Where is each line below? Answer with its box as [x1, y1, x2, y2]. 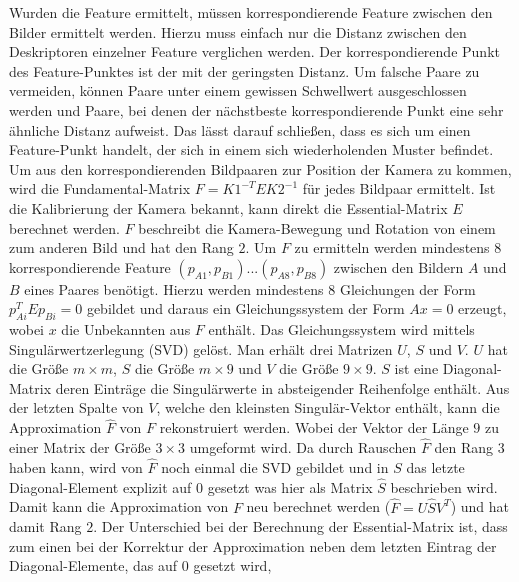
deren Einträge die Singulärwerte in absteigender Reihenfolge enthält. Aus [55, 377, 510, 398]
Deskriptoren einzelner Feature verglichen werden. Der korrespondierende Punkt [9, 41, 500, 62]
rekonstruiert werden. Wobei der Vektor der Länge [159, 417, 469, 438]
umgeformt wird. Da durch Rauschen [189, 437, 417, 458]
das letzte [406, 456, 465, 477]
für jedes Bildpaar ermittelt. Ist [302, 178, 496, 199]
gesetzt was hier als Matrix [207, 476, 373, 497]
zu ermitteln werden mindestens [294, 237, 490, 258]
